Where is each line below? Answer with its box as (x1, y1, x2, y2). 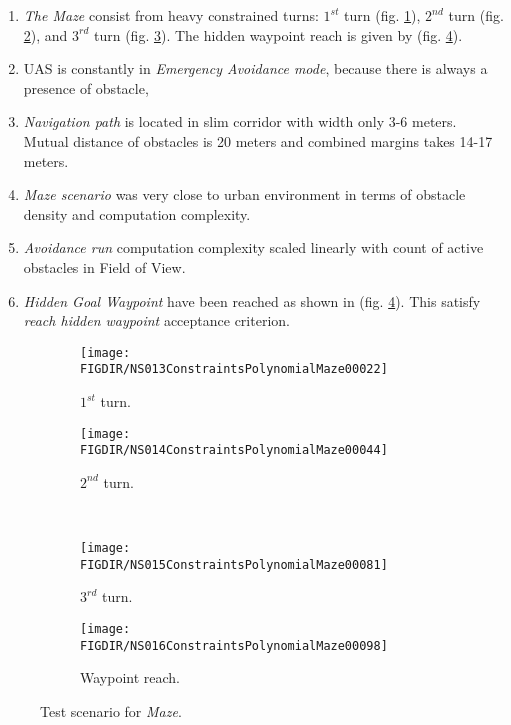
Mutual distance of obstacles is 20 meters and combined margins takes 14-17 (23, 130, 493, 151)
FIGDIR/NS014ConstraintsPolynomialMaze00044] (80, 443, 388, 458)
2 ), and (23, 24, 68, 45)
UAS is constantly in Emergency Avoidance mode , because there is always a (23, 58, 488, 79)
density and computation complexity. (23, 203, 251, 224)
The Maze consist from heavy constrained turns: (23, 5, 319, 25)
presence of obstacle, (23, 77, 149, 98)
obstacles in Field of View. (23, 256, 186, 277)
